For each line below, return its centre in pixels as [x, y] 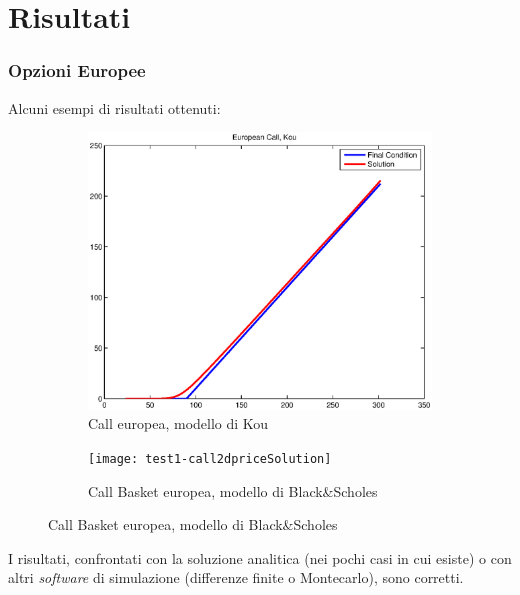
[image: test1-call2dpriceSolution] [210, 458]
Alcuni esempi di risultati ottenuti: [114, 107]
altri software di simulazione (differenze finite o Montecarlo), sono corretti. [236, 577]
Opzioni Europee [77, 70]
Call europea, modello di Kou [178, 423]
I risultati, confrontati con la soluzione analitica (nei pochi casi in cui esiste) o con [260, 557]
